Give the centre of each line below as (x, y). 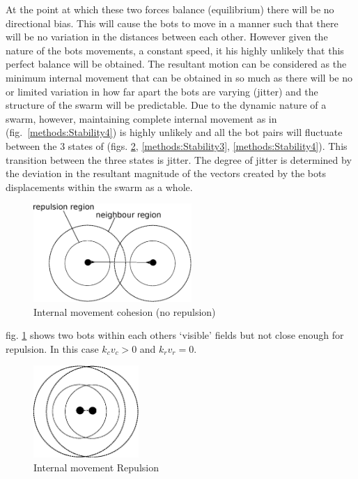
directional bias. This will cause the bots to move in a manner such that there (172, 23)
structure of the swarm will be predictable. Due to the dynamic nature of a (166, 105)
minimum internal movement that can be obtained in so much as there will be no (179, 77)
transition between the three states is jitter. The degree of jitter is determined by (179, 159)
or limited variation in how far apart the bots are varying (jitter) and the (162, 91)
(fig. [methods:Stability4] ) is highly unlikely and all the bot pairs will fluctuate (174, 132)
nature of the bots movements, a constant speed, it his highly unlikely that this (175, 50)
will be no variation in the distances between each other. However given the (167, 37)
